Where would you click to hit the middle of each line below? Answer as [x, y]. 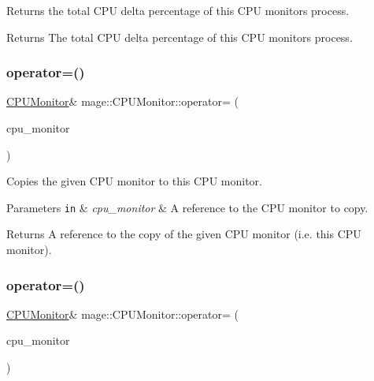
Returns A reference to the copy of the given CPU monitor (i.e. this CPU [184, 234]
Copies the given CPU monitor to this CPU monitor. [134, 181]
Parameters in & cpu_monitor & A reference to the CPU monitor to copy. [187, 207]
